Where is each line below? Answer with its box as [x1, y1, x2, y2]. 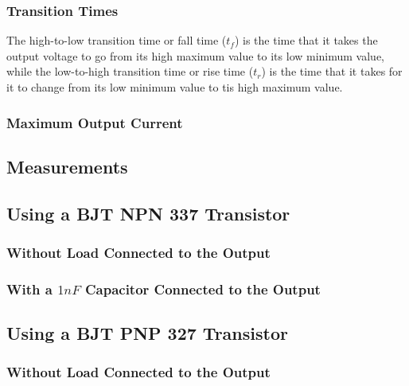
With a [6, 279, 53, 298]
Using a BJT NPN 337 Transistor [6, 201, 290, 225]
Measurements [6, 154, 128, 178]
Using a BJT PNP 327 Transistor [6, 321, 288, 345]
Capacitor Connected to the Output [84, 279, 321, 298]
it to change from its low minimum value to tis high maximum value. [6, 79, 343, 95]
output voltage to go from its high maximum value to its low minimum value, [6, 47, 385, 64]
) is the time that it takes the [234, 32, 378, 49]
